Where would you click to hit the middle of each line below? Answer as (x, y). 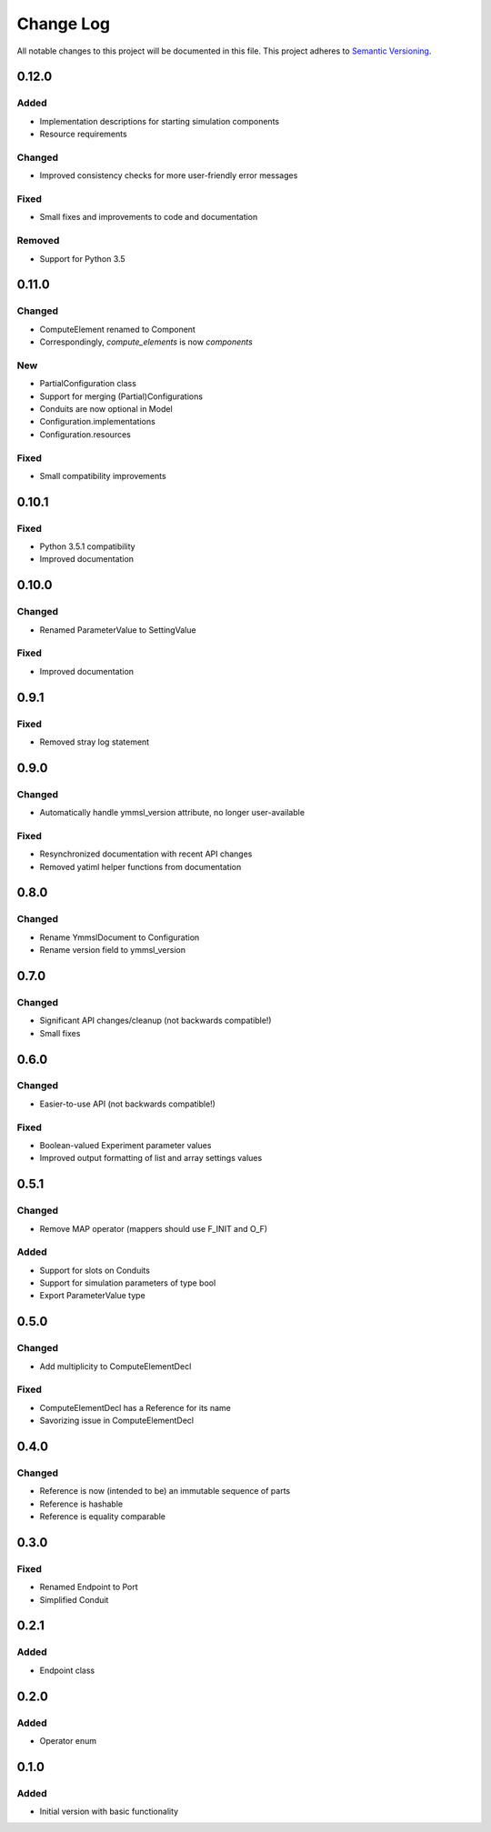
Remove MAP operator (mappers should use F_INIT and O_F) (154, 1228)
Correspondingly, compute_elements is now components (146, 342)
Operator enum (68, 1740)
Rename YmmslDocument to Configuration (120, 937)
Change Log (64, 24)
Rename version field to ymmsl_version (113, 950)
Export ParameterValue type (92, 1296)
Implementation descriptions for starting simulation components (160, 121)
